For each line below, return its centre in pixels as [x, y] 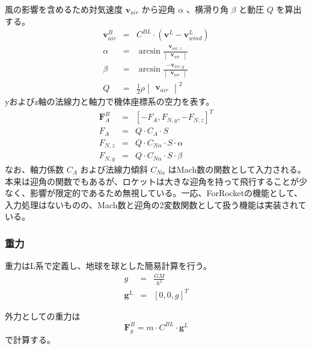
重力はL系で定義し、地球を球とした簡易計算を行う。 [108, 266]
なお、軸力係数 [34, 169]
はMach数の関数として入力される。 [237, 169]
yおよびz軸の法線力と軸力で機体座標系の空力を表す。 [110, 101]
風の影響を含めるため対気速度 [64, 9]
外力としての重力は [43, 316]
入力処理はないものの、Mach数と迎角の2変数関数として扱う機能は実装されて [156, 204]
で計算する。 [30, 339]
